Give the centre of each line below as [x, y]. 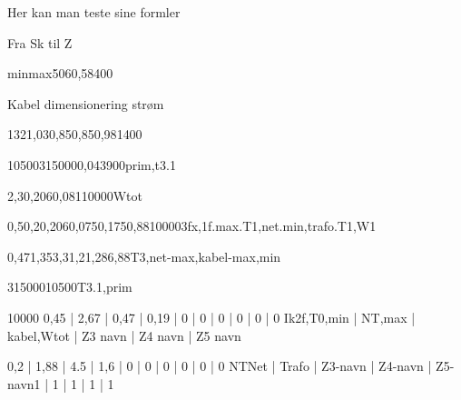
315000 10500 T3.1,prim [70, 287]
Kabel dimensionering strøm [86, 103]
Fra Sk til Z [40, 42]
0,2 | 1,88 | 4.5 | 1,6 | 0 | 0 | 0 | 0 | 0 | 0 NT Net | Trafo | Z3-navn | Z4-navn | [220, 366]
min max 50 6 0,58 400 [60, 73]
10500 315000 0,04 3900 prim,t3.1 [92, 164]
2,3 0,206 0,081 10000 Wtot [75, 195]
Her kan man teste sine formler [94, 12]
